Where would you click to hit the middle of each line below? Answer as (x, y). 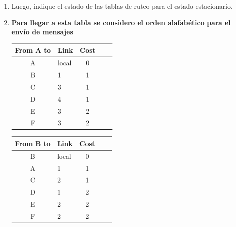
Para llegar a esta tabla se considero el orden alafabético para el (121, 22)
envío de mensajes (42, 32)
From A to (33, 50)
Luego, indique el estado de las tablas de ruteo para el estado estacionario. (122, 6)
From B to (33, 143)
